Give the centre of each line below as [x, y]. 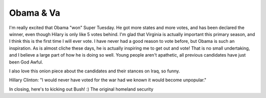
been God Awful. [26, 62]
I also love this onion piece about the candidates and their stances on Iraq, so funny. [95, 71]
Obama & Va [35, 13]
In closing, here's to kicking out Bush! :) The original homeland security [81, 89]
